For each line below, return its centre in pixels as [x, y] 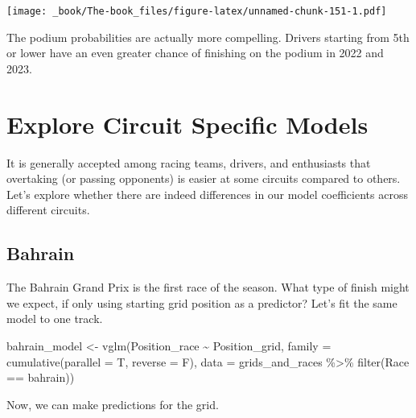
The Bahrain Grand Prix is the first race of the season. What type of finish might [208, 287]
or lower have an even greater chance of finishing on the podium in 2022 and [195, 53]
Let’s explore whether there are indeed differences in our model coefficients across [207, 194]
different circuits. [48, 210]
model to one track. [55, 319]
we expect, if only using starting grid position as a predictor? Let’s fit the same [202, 302]
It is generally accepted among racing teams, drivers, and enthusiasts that [189, 162]
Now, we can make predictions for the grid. [113, 404]
